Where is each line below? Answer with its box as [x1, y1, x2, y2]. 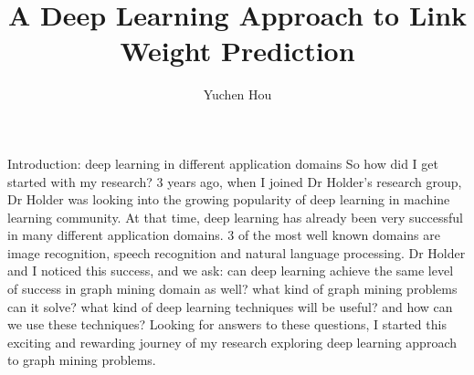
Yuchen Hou [203, 85, 272, 104]
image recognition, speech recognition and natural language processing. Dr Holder [7, 243, 466, 262]
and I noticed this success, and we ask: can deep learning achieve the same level [7, 261, 454, 280]
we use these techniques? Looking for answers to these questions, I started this [7, 315, 447, 334]
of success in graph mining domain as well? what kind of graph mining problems [7, 279, 458, 298]
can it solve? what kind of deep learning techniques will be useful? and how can [7, 297, 453, 316]
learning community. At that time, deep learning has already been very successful [7, 207, 464, 226]
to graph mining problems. [7, 350, 156, 370]
